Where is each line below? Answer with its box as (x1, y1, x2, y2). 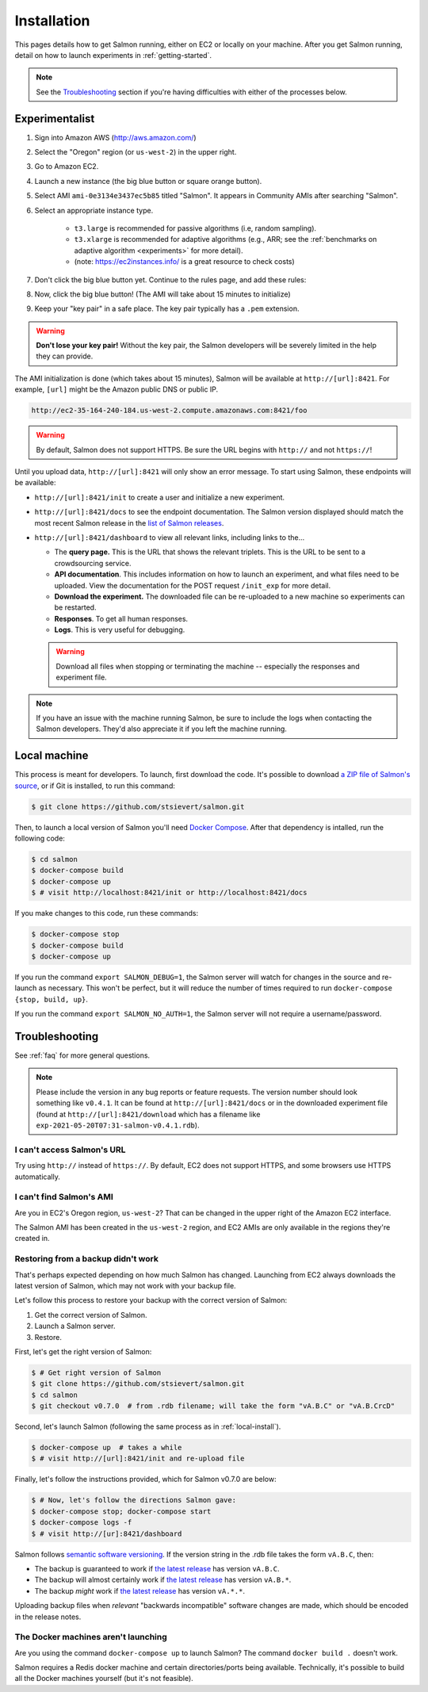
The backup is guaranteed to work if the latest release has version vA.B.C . (34, 1564, 281, 1573)
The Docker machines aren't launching (14, 1632, 168, 1643)
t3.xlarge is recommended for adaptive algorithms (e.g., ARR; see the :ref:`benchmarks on (74, 235, 377, 244)
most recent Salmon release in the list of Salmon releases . (34, 518, 224, 527)
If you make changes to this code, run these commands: (14, 909, 198, 918)
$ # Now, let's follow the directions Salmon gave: (31, 1495, 237, 1505)
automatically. (14, 1172, 61, 1181)
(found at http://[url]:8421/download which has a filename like (36, 1109, 261, 1119)
